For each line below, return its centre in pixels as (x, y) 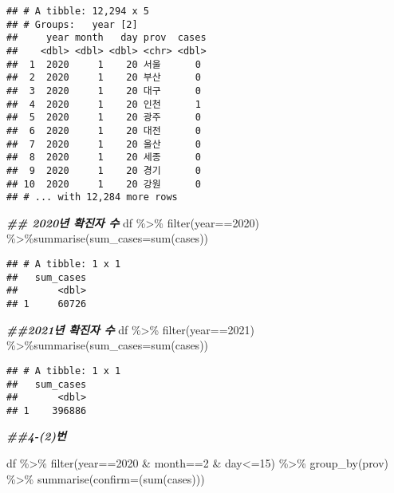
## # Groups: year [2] (72, 24)
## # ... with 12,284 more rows (92, 197)
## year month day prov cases (106, 38)
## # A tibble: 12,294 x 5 (78, 11)
